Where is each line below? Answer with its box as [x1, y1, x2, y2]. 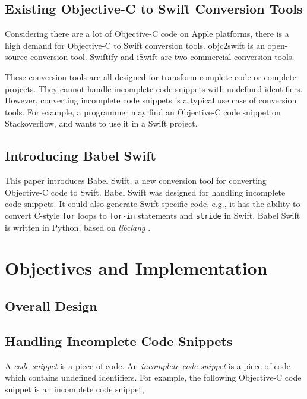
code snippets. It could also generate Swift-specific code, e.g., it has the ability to [5, 197, 300, 210]
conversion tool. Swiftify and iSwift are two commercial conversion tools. [30, 51, 295, 63]
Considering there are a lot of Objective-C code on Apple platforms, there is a [5, 27, 289, 40]
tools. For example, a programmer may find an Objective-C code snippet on [5, 105, 281, 118]
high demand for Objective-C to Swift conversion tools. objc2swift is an [5, 39, 265, 51]
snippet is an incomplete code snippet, [5, 382, 144, 395]
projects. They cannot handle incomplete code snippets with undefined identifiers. [5, 82, 303, 95]
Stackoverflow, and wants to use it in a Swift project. [5, 117, 198, 130]
